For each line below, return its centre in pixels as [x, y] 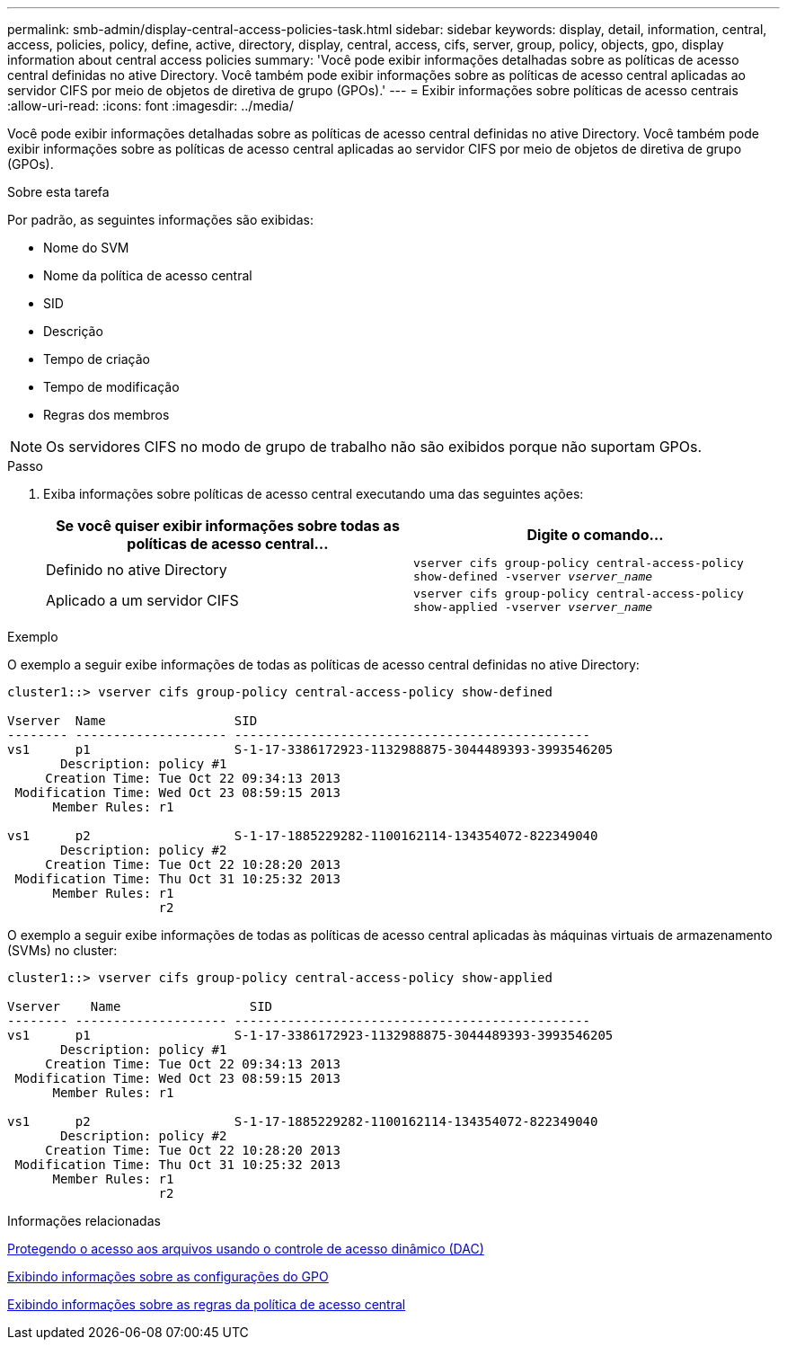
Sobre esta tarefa [58, 192]
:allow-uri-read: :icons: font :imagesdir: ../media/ [150, 106]
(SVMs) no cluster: [62, 950]
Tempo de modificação [111, 387]
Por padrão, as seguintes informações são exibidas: [160, 220]
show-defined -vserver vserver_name [533, 576]
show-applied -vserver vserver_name [533, 607]
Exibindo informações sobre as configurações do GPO [168, 1276]
